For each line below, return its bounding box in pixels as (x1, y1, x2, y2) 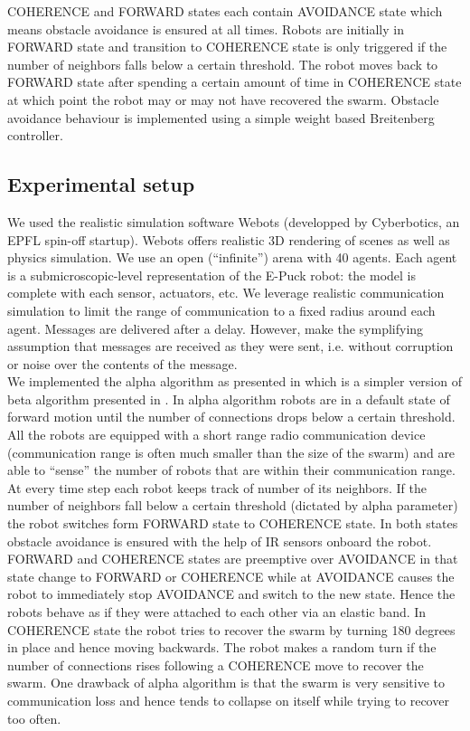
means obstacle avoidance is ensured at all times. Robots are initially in (7, 19, 404, 38)
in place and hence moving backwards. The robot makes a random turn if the (7, 638, 437, 657)
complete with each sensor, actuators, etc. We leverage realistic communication (7, 283, 445, 302)
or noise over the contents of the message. (7, 354, 238, 373)
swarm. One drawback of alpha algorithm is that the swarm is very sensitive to (7, 673, 446, 692)
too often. (7, 708, 61, 727)
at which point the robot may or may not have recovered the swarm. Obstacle (7, 90, 439, 109)
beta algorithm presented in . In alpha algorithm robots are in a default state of (7, 389, 450, 408)
